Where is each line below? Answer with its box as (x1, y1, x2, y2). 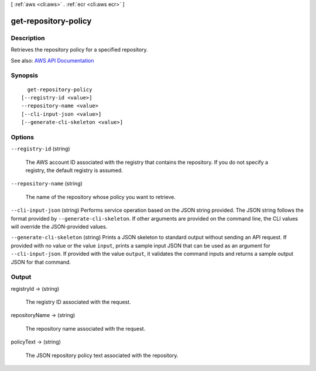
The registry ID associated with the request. (25, 298, 131, 305)
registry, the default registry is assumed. (25, 167, 123, 174)
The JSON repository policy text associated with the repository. (25, 352, 178, 359)
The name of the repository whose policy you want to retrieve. (25, 193, 176, 200)
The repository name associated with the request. (25, 325, 146, 332)
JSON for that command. (11, 258, 71, 266)
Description (11, 34, 45, 42)
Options (11, 133, 35, 141)
